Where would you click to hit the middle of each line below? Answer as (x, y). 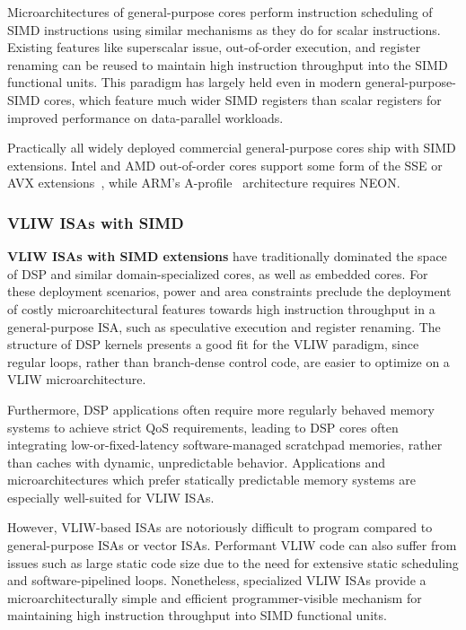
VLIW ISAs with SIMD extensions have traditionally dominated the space (227, 256)
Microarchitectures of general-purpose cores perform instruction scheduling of (220, 12)
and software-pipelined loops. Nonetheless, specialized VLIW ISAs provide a (217, 580)
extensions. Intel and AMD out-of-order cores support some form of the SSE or (225, 165)
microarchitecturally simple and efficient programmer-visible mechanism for (215, 597)
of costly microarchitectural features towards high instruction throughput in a (221, 308)
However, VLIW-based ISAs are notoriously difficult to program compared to (220, 527)
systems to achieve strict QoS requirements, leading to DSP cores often (203, 427)
